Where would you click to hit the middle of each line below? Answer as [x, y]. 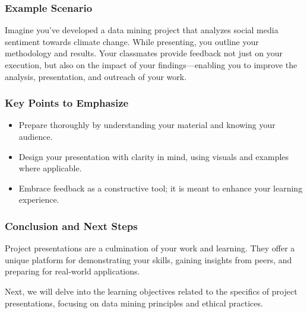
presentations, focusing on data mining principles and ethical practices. [134, 303]
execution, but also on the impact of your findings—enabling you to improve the [151, 65]
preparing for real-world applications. [72, 271]
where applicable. [50, 168]
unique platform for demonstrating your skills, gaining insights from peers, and [148, 259]
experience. [39, 199]
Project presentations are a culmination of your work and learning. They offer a [150, 248]
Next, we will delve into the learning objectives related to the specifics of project [151, 291]
